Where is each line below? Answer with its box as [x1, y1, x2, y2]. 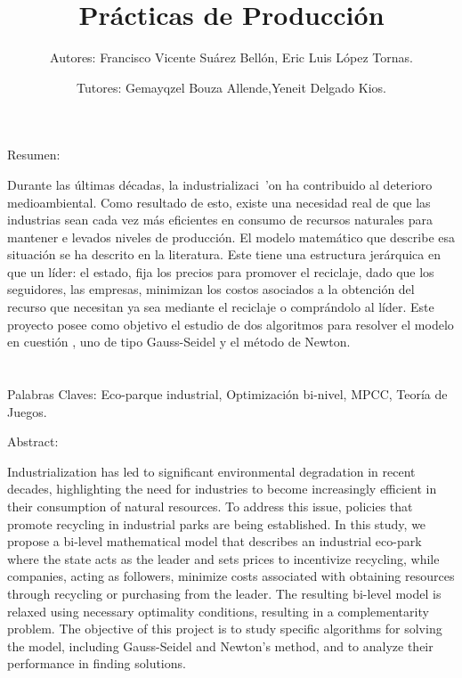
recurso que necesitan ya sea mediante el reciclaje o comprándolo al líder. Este [7, 298, 434, 316]
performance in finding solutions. [7, 654, 186, 673]
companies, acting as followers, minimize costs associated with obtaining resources [7, 567, 455, 585]
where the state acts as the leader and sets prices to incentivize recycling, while [7, 549, 440, 568]
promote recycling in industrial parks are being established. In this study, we [7, 514, 426, 533]
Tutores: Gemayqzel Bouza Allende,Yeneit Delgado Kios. [77, 78, 386, 96]
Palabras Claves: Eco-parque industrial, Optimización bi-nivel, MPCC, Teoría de [7, 385, 448, 404]
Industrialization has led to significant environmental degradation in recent [7, 462, 416, 480]
